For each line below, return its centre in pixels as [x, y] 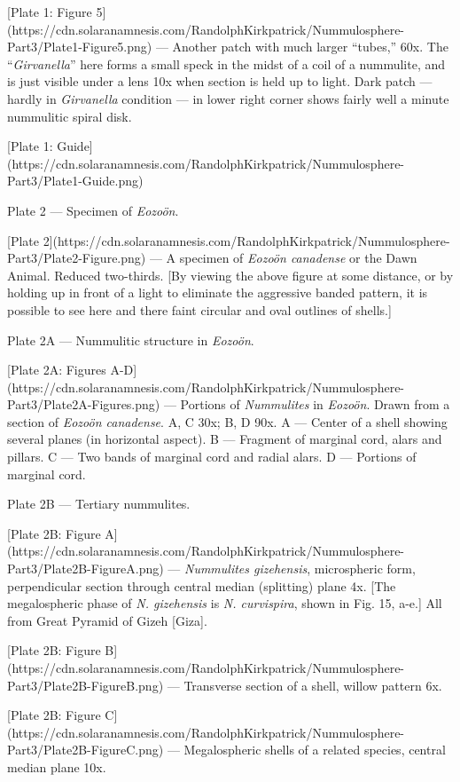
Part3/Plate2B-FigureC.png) [86, 750]
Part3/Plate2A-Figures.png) [84, 404]
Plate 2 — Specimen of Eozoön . [93, 210]
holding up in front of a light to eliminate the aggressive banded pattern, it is [218, 292]
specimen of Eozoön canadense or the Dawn [298, 258]
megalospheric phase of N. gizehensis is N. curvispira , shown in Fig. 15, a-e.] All [225, 603]
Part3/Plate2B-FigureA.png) [86, 569]
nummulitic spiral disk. [70, 116]
